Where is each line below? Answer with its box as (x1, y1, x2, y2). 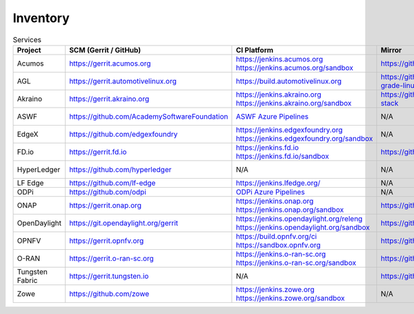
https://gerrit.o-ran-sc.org (69, 253, 155, 263)
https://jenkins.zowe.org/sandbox (235, 293, 345, 303)
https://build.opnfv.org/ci (235, 231, 317, 241)
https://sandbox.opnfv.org (235, 240, 321, 250)
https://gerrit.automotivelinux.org (69, 76, 177, 86)
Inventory (12, 10, 70, 26)
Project (17, 45, 41, 55)
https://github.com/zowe (69, 288, 150, 298)
